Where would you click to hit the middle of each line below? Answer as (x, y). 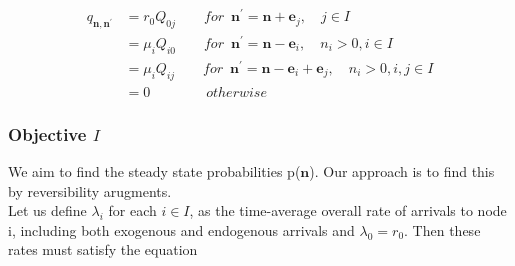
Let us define (47, 210)
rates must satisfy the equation (103, 249)
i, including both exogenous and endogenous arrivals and (181, 229)
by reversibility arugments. (90, 190)
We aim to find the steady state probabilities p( (154, 170)
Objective (47, 133)
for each (132, 210)
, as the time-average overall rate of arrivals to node (348, 210)
